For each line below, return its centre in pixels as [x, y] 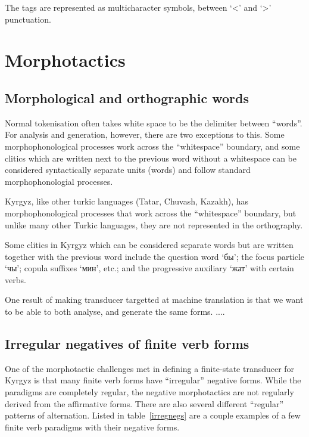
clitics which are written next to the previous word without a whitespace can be [151, 158]
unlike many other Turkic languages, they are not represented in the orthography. [154, 224]
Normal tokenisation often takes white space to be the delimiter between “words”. [154, 123]
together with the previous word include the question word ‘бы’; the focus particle [155, 256]
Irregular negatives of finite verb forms [127, 344]
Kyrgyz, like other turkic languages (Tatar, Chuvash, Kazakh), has [127, 201]
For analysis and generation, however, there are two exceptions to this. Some [145, 134]
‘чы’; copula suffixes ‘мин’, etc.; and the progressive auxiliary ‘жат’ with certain [149, 268]
